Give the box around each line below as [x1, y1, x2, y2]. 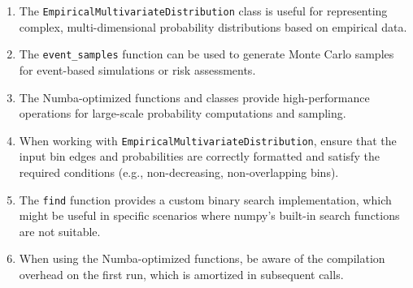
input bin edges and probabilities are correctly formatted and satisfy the [19, 148, 380, 165]
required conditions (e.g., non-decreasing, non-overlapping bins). [19, 163, 339, 180]
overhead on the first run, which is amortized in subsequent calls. [19, 265, 344, 282]
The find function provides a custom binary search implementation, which [19, 191, 392, 208]
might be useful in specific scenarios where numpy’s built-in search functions [19, 207, 400, 224]
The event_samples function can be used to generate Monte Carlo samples [19, 45, 394, 62]
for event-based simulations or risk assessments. [19, 61, 256, 78]
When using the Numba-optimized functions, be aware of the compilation [19, 250, 385, 267]
